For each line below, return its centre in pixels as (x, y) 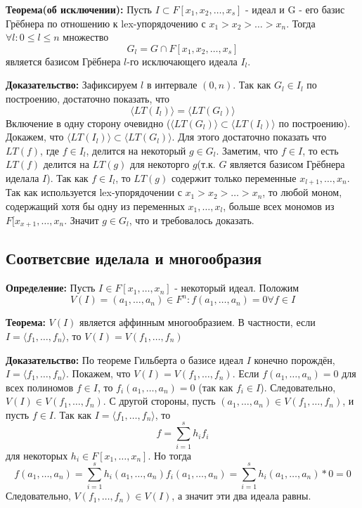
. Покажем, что (98, 373)
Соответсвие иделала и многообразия (134, 258)
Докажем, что (35, 137)
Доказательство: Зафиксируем (72, 85)
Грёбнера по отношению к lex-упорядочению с (106, 23)
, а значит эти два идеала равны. (241, 496)
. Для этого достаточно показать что (249, 137)
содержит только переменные (234, 177)
